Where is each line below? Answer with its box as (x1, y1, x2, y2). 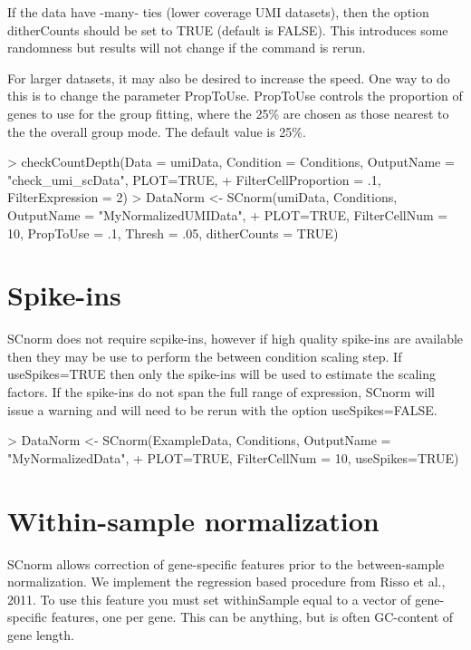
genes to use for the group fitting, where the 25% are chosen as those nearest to (7, 103, 449, 122)
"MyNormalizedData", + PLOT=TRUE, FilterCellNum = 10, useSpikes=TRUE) (7, 448, 459, 467)
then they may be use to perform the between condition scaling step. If (7, 346, 402, 365)
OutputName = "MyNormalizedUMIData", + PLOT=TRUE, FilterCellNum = (7, 205, 448, 224)
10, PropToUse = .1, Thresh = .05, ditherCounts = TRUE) (7, 223, 339, 242)
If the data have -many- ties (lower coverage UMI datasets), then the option (7, 3, 429, 21)
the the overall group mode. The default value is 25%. (7, 121, 306, 141)
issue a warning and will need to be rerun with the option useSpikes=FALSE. (7, 400, 437, 419)
